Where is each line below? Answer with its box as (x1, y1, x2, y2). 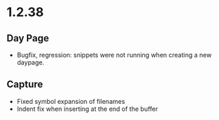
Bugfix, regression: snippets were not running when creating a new (16, 51, 212, 59)
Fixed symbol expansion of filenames (16, 97, 125, 105)
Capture (6, 79, 44, 91)
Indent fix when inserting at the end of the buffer (16, 105, 158, 113)
